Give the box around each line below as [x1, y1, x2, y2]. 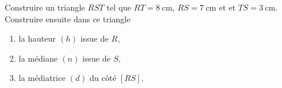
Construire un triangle [5, 1, 85, 13]
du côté [89, 72, 117, 84]
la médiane [18, 52, 58, 64]
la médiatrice [18, 72, 66, 84]
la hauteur [18, 32, 56, 45]
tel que [107, 1, 131, 13]
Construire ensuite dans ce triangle [5, 12, 131, 25]
